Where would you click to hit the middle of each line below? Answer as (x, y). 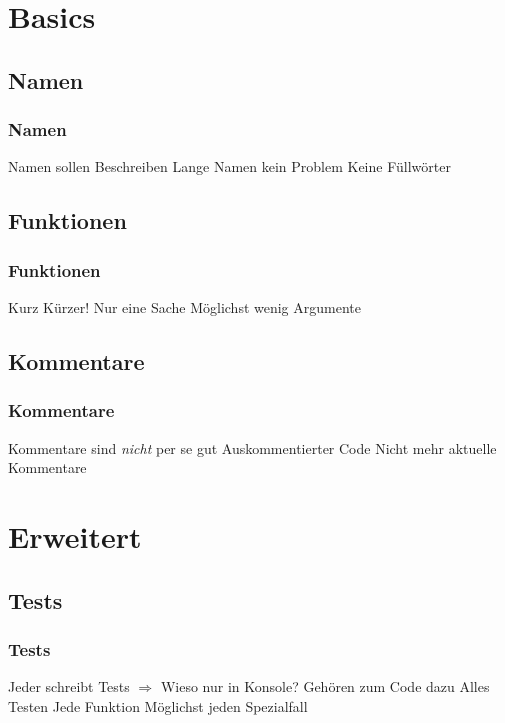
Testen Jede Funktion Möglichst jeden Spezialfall (158, 705)
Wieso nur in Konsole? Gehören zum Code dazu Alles (325, 686)
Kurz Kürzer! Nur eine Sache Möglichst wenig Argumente (184, 306)
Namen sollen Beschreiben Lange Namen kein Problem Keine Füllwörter (229, 166)
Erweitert (75, 535)
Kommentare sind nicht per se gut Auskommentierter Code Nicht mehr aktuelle (252, 447)
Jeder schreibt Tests (69, 686)
